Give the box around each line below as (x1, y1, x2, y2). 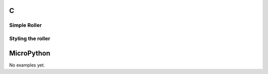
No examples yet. (9, 62, 45, 68)
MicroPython (9, 49, 51, 57)
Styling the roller (9, 35, 51, 42)
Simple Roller (9, 22, 42, 29)
